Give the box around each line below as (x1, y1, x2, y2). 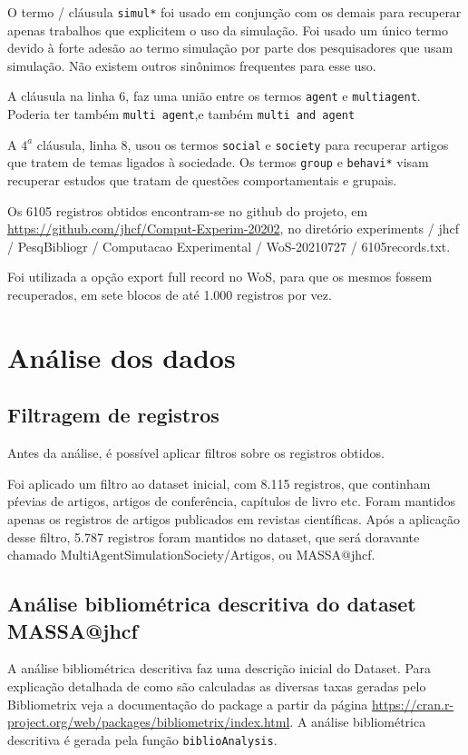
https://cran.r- (372, 694, 454, 713)
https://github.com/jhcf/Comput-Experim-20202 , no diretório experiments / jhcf (7, 219, 459, 238)
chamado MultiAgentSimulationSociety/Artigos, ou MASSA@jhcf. (7, 545, 375, 564)
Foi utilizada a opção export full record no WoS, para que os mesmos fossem (7, 267, 433, 286)
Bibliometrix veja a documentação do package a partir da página (7, 694, 368, 713)
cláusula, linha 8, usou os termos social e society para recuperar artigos (36, 134, 449, 154)
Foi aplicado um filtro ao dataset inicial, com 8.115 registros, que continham (7, 473, 431, 492)
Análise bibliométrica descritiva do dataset (7, 590, 416, 618)
